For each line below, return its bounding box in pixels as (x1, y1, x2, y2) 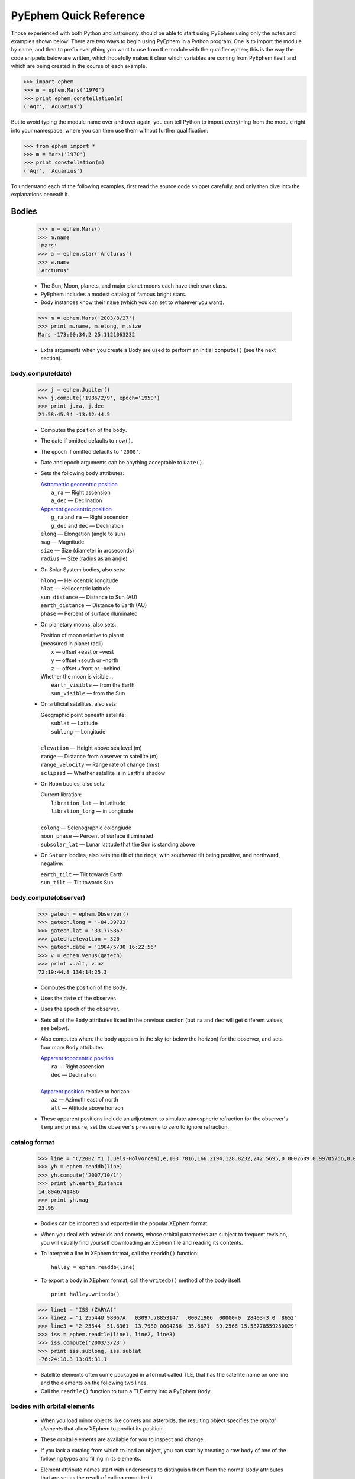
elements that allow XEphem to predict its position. (40, 1425, 164, 1432)
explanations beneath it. (11, 191, 70, 198)
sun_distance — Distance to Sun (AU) (40, 593, 138, 600)
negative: (40, 860, 63, 867)
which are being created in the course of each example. (11, 63, 147, 70)
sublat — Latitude (51, 719, 98, 727)
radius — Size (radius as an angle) (40, 555, 128, 562)
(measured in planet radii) (40, 640, 104, 647)
